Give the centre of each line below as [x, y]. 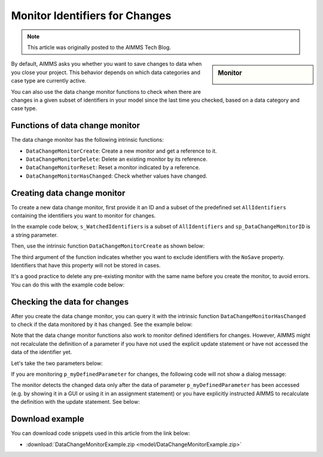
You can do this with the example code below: [68, 285]
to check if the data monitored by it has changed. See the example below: [102, 325]
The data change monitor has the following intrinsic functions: [87, 140]
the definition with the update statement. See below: [75, 402]
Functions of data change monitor [75, 126]
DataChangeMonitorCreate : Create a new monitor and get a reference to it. [121, 151]
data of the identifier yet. [42, 352]
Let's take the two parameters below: [57, 363]
